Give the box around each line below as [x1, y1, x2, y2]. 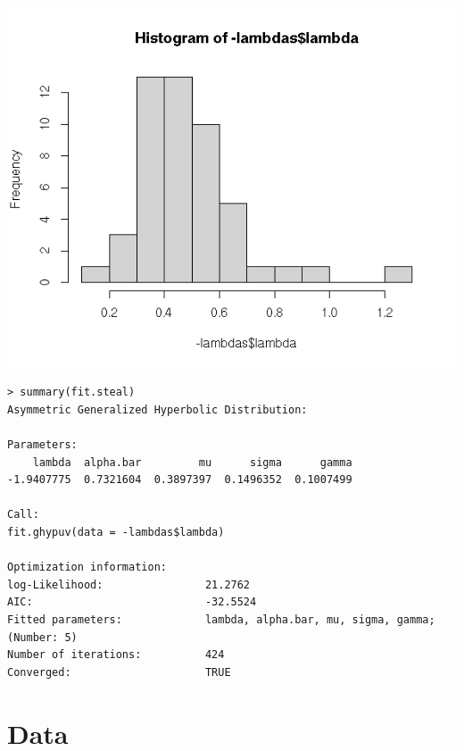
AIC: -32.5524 [7, 596, 257, 609]
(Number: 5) [7, 630, 78, 644]
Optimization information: [7, 561, 167, 574]
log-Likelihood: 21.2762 [7, 578, 251, 591]
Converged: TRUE [7, 665, 231, 679]
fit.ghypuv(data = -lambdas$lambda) [7, 526, 225, 539]
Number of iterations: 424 [7, 648, 225, 662]
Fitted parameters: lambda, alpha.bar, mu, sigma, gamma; [7, 613, 435, 626]
